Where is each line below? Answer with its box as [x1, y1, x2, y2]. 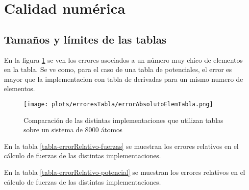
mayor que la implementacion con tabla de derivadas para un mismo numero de [4, 73, 243, 84]
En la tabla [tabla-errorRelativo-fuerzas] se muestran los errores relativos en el [4, 141, 239, 151]
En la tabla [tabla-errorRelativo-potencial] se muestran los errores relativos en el [4, 166, 245, 177]
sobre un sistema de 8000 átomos [24, 124, 123, 135]
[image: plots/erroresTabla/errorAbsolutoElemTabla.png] [24, 100, 213, 108]
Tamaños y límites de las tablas [4, 31, 167, 47]
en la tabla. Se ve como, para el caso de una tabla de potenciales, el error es [4, 64, 232, 74]
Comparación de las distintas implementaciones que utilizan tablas [24, 115, 224, 125]
